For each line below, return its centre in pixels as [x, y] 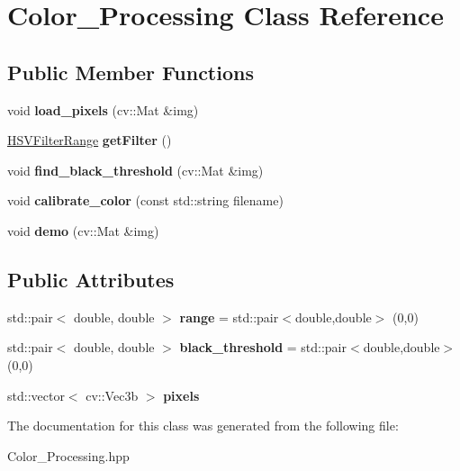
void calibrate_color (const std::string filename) [145, 200]
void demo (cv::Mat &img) [83, 230]
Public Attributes [91, 279]
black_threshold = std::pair [263, 347]
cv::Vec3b [112, 395]
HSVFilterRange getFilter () [90, 140]
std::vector [36, 395]
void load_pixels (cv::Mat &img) [103, 109]
